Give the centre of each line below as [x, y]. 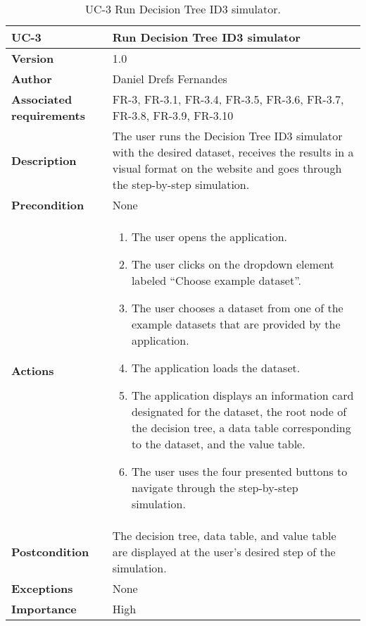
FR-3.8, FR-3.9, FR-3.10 [173, 115]
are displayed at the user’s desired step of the [224, 552]
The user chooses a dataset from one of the [237, 308]
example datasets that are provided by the [236, 324]
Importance [44, 609]
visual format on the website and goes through [227, 168]
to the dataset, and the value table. [218, 444]
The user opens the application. [209, 237]
